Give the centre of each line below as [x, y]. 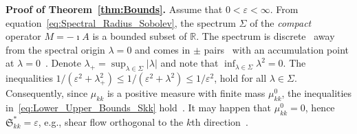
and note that [190, 63]
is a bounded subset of [140, 36]
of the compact [281, 22]
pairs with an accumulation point [276, 49]
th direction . [220, 121]
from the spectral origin [55, 49]
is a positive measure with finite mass [186, 93]
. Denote [63, 63]
